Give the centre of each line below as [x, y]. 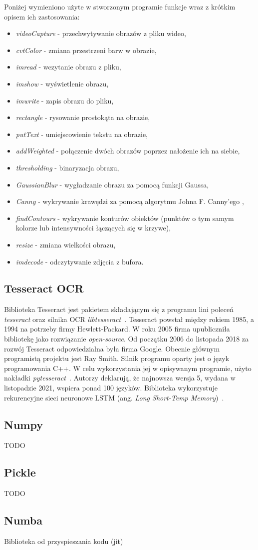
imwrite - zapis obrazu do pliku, [65, 100]
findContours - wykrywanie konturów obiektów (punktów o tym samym [125, 218]
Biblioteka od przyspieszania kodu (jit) [64, 541]
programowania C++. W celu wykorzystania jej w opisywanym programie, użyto [128, 368]
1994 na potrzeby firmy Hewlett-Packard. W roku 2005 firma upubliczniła [117, 329]
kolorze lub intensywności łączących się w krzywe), [93, 228]
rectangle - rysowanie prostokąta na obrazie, [83, 117]
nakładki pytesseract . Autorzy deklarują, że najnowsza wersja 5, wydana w [120, 378]
